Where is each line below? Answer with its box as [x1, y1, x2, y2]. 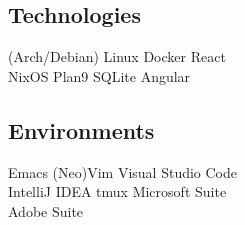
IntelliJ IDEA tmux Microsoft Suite [8, 181, 227, 202]
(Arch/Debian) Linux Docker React [8, 46, 226, 67]
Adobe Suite [8, 200, 84, 221]
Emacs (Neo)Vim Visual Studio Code [8, 161, 238, 182]
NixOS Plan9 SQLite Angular [8, 65, 191, 86]
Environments [8, 114, 155, 145]
